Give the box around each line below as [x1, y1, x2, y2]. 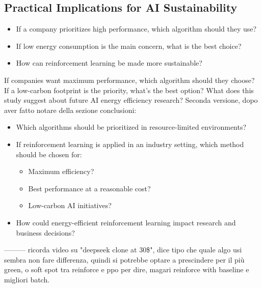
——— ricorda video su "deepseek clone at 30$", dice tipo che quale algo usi [4, 244, 242, 255]
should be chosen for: [16, 149, 82, 159]
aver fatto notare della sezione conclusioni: [4, 104, 137, 115]
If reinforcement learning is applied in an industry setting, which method [16, 138, 244, 149]
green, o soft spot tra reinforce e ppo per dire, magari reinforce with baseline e [4, 264, 249, 275]
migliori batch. [4, 274, 50, 284]
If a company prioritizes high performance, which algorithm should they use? [16, 23, 257, 34]
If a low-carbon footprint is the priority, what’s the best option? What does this [4, 84, 254, 95]
